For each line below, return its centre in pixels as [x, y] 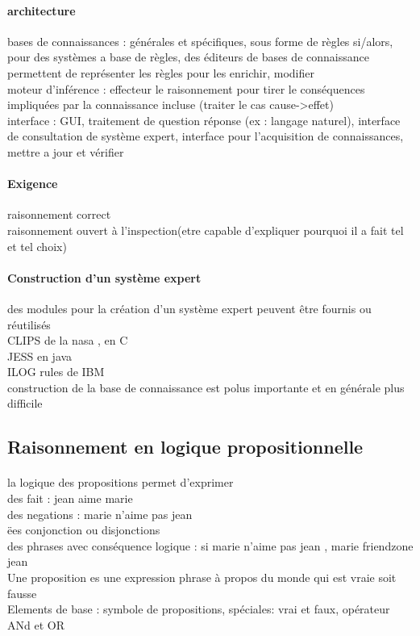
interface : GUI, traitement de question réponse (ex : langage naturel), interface [204, 120]
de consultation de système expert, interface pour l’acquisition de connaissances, [206, 136]
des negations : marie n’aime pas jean [100, 514]
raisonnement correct [59, 214]
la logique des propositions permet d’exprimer [121, 482]
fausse [22, 593]
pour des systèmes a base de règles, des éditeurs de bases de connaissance [188, 57]
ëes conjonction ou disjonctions [84, 530]
